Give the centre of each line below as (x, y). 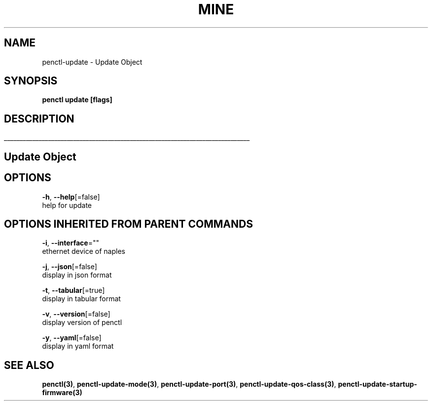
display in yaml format (78, 346)
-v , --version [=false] (76, 314)
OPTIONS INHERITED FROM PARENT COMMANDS (128, 224)
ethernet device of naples (84, 251)
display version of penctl (82, 323)
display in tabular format (81, 299)
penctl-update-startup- (378, 384)
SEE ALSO (29, 365)
